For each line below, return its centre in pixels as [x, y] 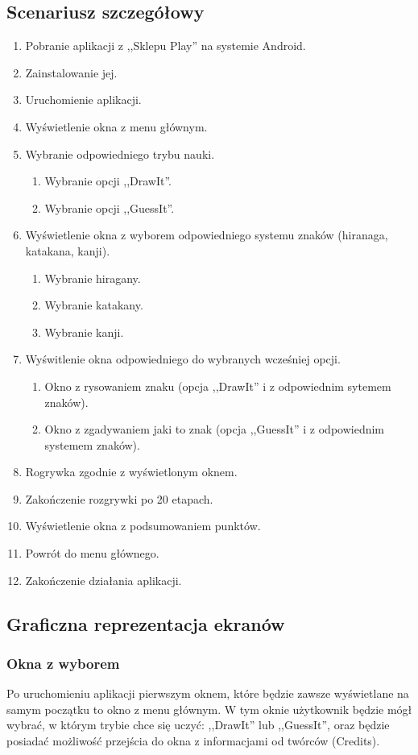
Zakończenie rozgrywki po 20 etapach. [119, 498]
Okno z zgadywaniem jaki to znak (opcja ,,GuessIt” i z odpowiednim [215, 429]
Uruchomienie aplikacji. [83, 100]
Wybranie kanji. [84, 332]
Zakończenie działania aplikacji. [103, 580]
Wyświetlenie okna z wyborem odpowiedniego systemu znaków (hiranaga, [207, 235]
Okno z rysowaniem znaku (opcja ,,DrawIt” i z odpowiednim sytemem [218, 386]
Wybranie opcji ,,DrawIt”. [108, 181]
